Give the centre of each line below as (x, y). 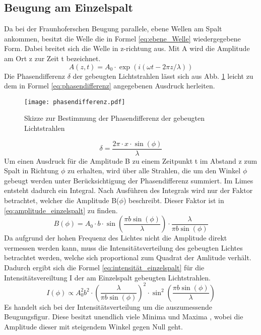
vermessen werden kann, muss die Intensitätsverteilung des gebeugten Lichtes (123, 247)
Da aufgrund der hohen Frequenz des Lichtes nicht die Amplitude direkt (116, 238)
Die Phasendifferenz (35, 76)
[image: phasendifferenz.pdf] (75, 102)
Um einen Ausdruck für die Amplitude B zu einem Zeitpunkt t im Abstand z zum (131, 160)
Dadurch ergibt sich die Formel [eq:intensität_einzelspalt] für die (104, 268)
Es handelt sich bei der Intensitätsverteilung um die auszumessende (108, 306)
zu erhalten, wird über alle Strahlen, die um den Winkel (154, 171)
